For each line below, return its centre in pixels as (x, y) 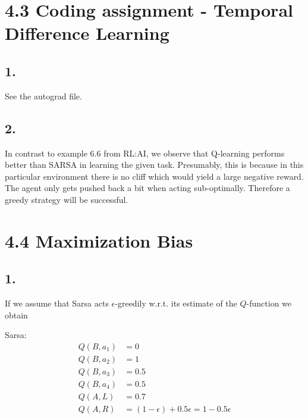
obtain (16, 315)
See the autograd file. (43, 96)
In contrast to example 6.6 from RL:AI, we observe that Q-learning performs (145, 153)
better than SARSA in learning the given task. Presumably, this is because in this (154, 165)
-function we (269, 303)
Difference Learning (87, 33)
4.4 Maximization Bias (99, 240)
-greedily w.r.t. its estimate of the (176, 303)
